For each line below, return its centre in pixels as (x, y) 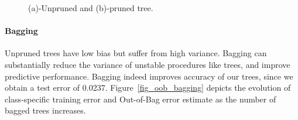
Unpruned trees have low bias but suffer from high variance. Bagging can (136, 53)
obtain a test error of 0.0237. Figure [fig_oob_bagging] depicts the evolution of (148, 88)
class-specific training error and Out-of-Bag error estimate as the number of (141, 99)
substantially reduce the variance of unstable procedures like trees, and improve (148, 64)
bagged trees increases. (45, 110)
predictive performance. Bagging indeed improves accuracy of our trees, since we (149, 76)
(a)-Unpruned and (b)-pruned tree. (91, 8)
